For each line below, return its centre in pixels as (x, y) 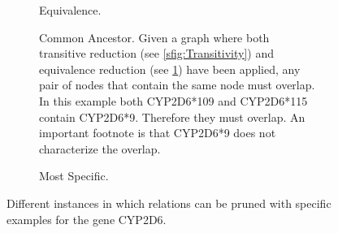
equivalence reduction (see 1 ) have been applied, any (170, 69)
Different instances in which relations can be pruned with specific (169, 203)
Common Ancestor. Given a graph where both (154, 37)
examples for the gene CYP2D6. (87, 219)
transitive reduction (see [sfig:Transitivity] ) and (157, 53)
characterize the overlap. (100, 148)
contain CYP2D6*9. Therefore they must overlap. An (172, 116)
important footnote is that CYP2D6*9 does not (158, 133)
